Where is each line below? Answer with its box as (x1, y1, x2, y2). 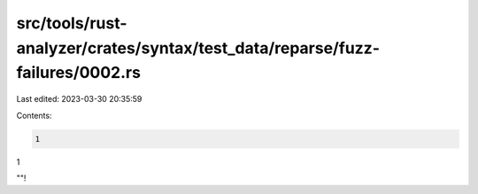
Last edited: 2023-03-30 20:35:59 (16, 94, 143, 105)
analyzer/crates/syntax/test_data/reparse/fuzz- (16, 38, 381, 58)
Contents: (16, 110, 52, 120)
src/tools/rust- (16, 13, 127, 33)
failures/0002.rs (16, 63, 142, 83)
